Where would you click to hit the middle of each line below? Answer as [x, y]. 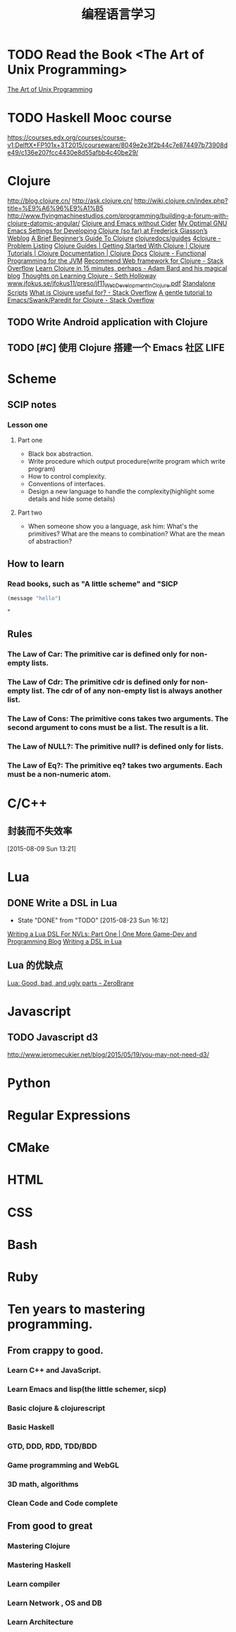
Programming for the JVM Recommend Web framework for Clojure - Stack [116, 260]
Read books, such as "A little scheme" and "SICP [93, 584]
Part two [30, 512]
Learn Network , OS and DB [55, 1603]
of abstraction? [50, 541]
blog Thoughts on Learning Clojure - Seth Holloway [82, 276]
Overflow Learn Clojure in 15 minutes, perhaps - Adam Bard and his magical [117, 268]
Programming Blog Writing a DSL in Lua [64, 941]
